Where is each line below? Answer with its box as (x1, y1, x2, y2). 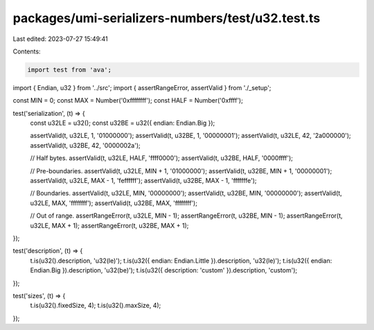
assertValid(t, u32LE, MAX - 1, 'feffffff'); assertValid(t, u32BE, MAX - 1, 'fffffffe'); (30, 177, 257, 185)
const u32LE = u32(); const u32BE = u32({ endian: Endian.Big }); (30, 119, 215, 128)
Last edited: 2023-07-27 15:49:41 (12, 35, 109, 43)
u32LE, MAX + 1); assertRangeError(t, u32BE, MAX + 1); (30, 221, 189, 229)
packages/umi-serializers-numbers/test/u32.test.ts (12, 10, 321, 26)
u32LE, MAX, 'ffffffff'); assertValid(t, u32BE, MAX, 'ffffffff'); (30, 198, 197, 207)
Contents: (12, 47, 41, 55)
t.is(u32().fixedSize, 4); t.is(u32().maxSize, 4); (30, 302, 161, 310)
